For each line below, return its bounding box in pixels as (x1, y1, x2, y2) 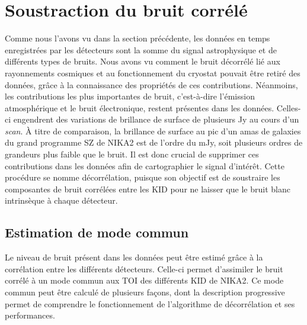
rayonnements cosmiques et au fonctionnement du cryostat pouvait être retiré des (5, 66, 300, 79)
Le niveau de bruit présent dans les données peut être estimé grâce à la (5, 251, 263, 263)
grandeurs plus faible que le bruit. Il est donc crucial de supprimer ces (5, 148, 259, 160)
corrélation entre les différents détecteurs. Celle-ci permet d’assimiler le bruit (5, 262, 283, 275)
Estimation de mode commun (5, 223, 189, 242)
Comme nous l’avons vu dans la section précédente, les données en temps (5, 32, 270, 44)
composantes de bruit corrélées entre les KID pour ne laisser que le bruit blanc (5, 182, 290, 195)
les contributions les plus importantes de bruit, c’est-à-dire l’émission (5, 90, 255, 102)
